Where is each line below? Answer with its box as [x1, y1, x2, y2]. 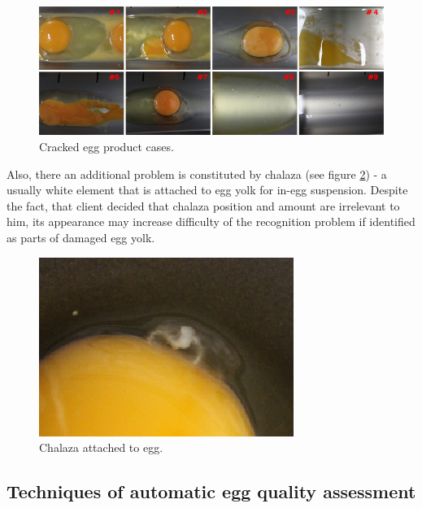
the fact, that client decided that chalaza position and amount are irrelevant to [7, 197, 400, 214]
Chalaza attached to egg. [39, 439, 163, 456]
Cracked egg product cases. [39, 138, 174, 155]
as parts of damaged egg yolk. [7, 229, 155, 246]
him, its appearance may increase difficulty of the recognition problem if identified [7, 213, 415, 230]
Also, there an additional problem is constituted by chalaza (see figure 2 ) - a [7, 165, 387, 182]
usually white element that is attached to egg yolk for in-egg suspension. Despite [7, 181, 408, 198]
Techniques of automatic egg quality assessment [7, 479, 416, 504]
